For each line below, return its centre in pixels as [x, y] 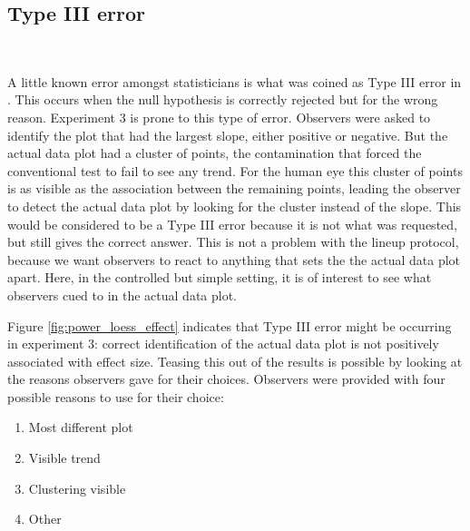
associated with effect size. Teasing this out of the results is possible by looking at [235, 361]
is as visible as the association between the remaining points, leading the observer [234, 188]
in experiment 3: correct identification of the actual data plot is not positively [223, 344]
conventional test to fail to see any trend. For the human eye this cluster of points [235, 170]
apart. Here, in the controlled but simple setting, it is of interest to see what [220, 277]
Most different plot [81, 427]
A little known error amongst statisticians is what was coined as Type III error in [235, 81]
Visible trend [64, 458]
